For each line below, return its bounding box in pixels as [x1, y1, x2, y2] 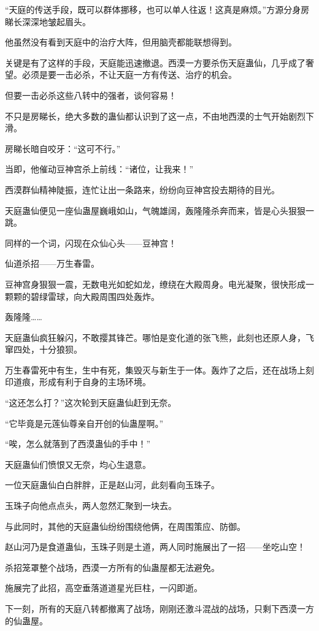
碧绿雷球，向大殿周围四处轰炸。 [30, 289, 159, 302]
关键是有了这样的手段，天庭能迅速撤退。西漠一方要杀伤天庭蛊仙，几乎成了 [5, 56, 306, 69]
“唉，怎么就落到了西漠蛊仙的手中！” [5, 437, 151, 450]
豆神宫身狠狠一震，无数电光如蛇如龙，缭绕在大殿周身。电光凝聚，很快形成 [5, 277, 306, 290]
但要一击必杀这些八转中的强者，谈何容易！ [5, 88, 177, 101]
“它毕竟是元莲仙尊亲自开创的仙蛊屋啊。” [5, 416, 164, 429]
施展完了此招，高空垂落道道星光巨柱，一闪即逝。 [5, 581, 202, 594]
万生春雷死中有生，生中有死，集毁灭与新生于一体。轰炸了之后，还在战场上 [5, 363, 306, 376]
